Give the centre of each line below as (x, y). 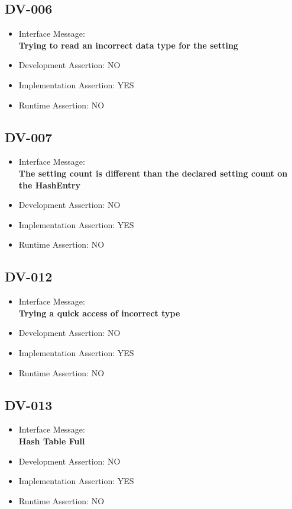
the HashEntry (49, 185)
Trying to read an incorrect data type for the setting (128, 45)
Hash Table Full (52, 441)
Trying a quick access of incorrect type (99, 313)
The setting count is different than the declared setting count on (153, 173)
